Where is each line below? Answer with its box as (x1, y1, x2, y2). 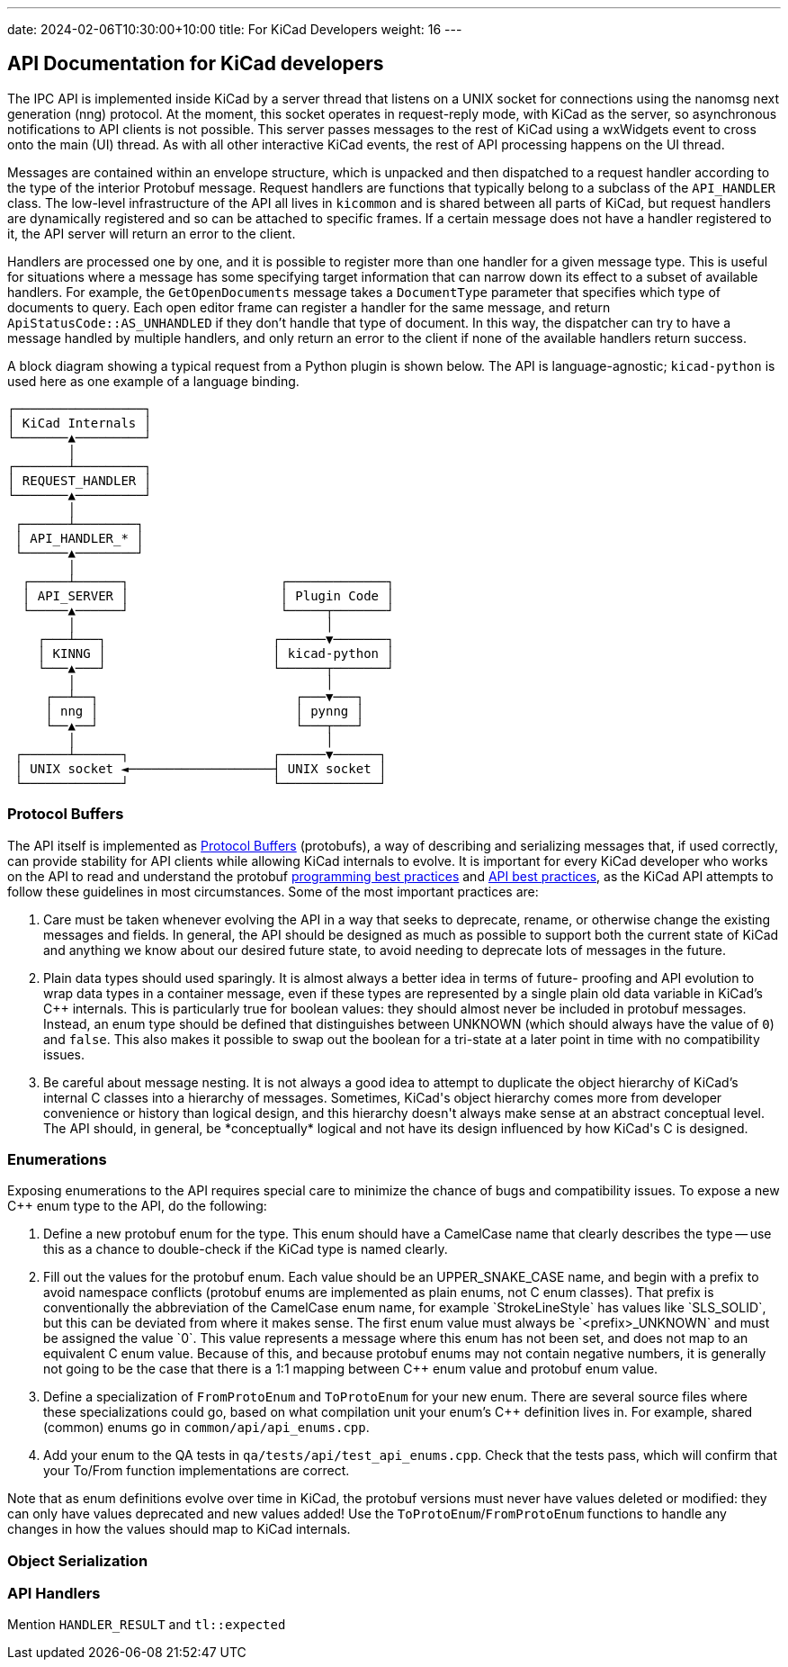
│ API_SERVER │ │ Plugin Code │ (22, 588, 394, 603)
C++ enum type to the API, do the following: (7, 1198, 267, 1214)
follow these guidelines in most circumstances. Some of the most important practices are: (7, 883, 539, 899)
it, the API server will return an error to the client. (7, 225, 296, 241)
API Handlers (7, 1584, 101, 1603)
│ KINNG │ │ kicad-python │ (37, 645, 394, 661)
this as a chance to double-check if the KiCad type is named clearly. (43, 1241, 448, 1257)
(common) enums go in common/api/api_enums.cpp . (43, 1419, 370, 1436)
